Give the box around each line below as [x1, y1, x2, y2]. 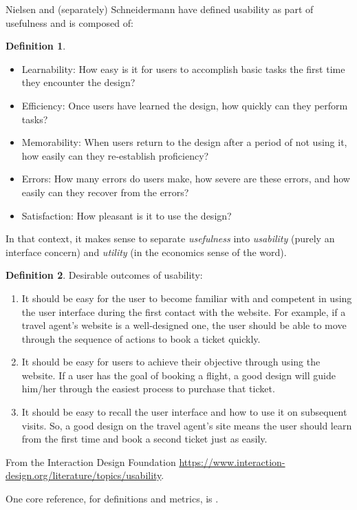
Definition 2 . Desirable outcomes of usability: [6, 268, 203, 282]
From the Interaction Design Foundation [6, 454, 176, 469]
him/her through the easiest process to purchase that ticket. [21, 381, 275, 396]
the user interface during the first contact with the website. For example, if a [21, 304, 346, 319]
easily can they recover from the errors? [21, 184, 189, 199]
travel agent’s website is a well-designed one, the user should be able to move [21, 318, 347, 332]
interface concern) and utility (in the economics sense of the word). [6, 244, 287, 259]
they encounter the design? [21, 75, 136, 89]
